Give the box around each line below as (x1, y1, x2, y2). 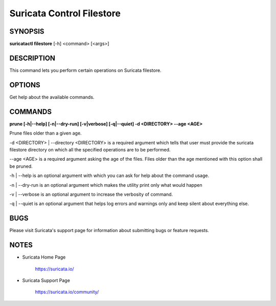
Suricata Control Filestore (9, 8, 121, 19)
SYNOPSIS (9, 27, 44, 36)
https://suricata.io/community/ (35, 289, 99, 295)
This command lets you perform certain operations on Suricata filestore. (9, 67, 162, 73)
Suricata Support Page (22, 277, 70, 283)
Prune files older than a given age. (9, 130, 82, 136)
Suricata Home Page (22, 254, 66, 260)
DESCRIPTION (9, 54, 56, 62)
